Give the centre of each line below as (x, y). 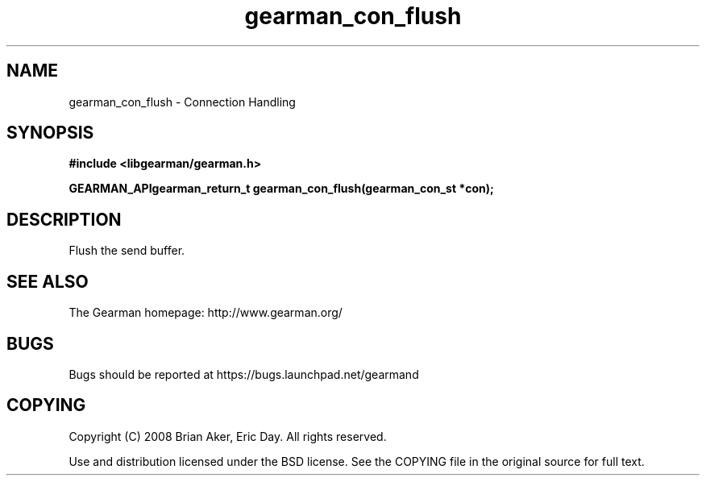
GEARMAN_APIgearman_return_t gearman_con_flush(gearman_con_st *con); (281, 189)
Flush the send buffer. (127, 251)
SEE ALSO (48, 281)
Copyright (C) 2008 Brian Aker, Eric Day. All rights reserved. (228, 436)
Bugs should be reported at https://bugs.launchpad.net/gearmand (244, 374)
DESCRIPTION (64, 219)
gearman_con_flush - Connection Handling (182, 102)
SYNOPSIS (50, 133)
